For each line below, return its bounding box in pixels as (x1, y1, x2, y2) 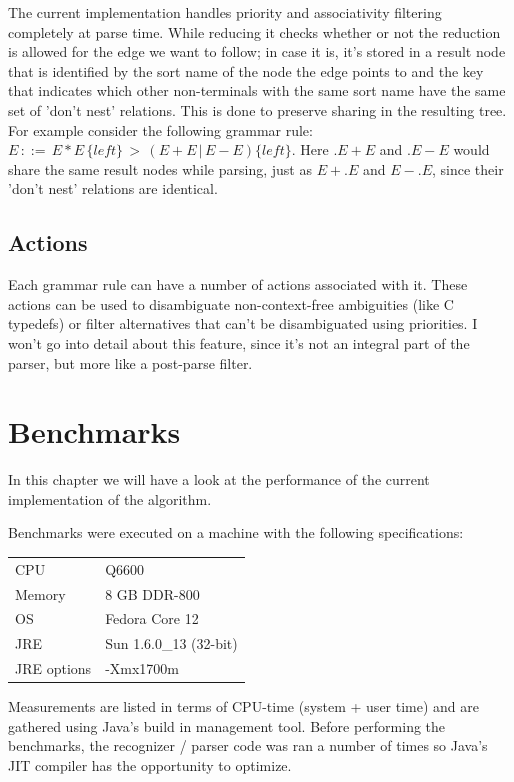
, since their (431, 158, 504, 179)
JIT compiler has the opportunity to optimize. (8, 755, 292, 776)
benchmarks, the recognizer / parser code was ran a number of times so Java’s (8, 735, 488, 756)
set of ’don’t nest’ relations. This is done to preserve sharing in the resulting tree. (8, 99, 507, 120)
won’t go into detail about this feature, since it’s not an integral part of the (8, 332, 470, 353)
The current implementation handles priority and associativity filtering (8, 2, 442, 22)
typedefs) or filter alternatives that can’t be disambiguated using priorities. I (8, 313, 478, 334)
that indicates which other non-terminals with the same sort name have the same (8, 80, 506, 101)
